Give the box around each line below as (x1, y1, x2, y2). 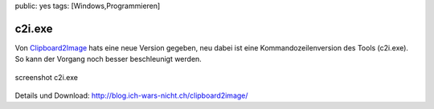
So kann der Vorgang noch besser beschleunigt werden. (14, 54, 203, 64)
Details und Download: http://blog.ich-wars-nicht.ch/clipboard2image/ (14, 91, 248, 100)
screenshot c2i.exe (14, 72, 78, 82)
